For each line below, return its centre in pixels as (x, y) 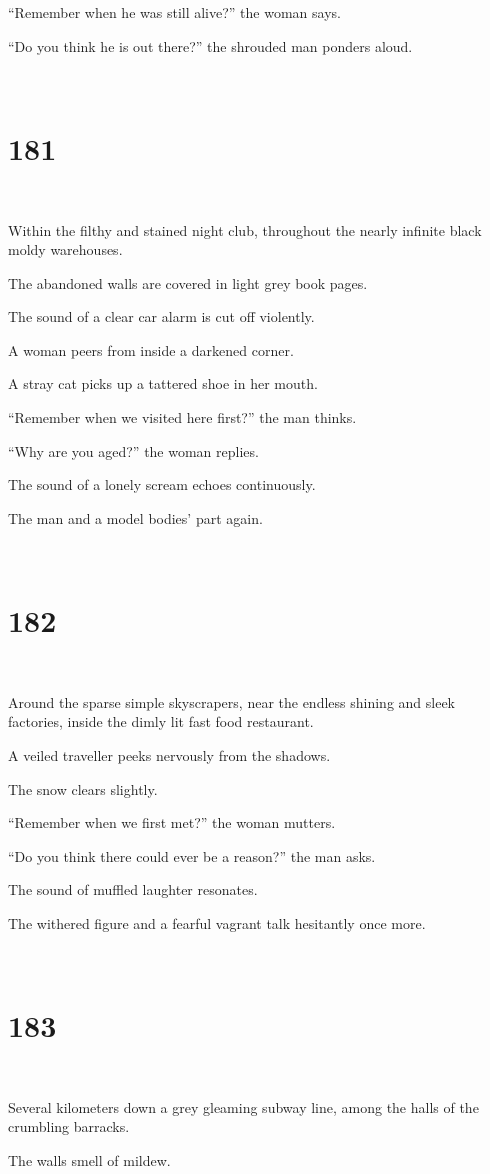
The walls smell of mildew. (89, 1160)
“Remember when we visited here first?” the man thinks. (182, 417)
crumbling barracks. (69, 1126)
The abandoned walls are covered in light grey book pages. (188, 282)
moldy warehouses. (65, 249)
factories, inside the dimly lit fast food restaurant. (161, 721)
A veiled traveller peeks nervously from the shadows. (169, 754)
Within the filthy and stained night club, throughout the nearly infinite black (245, 229)
